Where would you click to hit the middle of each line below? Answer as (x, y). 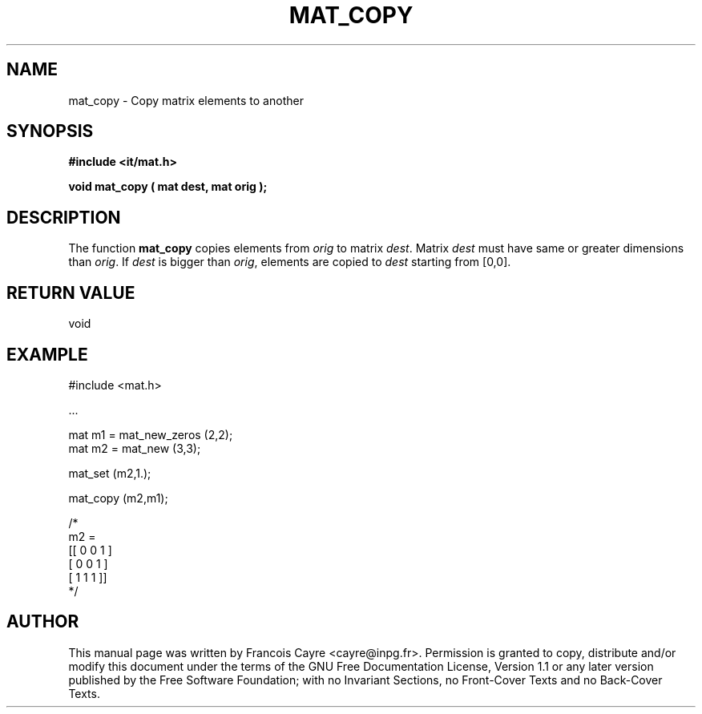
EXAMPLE (47, 354)
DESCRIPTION (64, 217)
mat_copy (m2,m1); (118, 498)
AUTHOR (43, 622)
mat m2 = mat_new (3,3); (135, 448)
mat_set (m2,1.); (110, 473)
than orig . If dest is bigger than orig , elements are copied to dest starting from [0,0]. (290, 262)
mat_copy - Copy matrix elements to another (186, 100)
